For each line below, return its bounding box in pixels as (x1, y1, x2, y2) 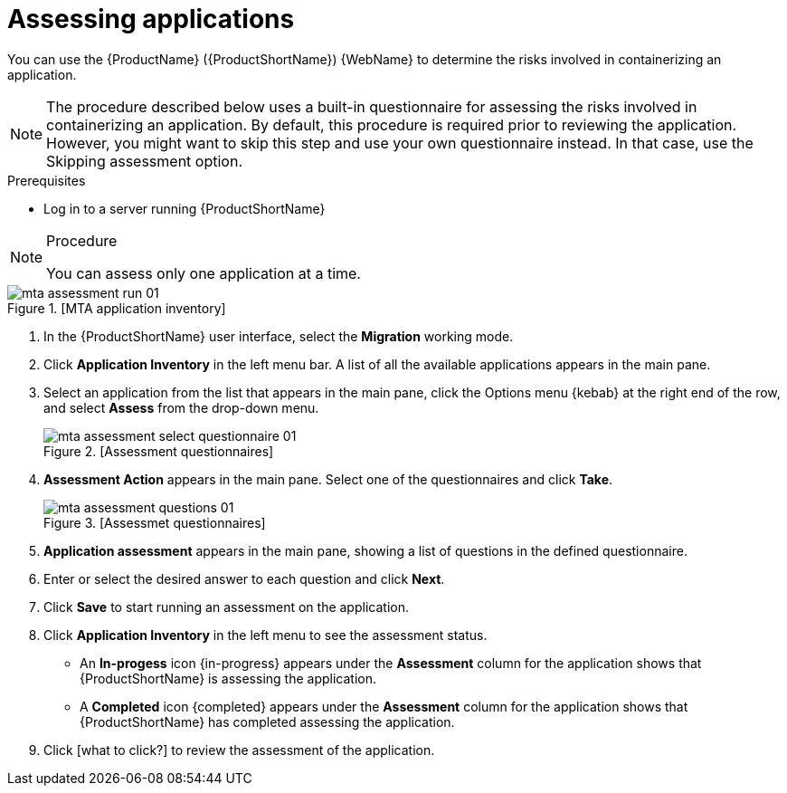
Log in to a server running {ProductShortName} (43, 200, 326, 216)
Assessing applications (7, 4, 295, 34)
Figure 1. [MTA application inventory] (7, 300, 226, 316)
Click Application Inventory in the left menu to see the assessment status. (43, 626, 488, 643)
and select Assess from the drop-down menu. (43, 399, 319, 416)
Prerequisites (7, 172, 86, 188)
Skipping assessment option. (46, 151, 242, 170)
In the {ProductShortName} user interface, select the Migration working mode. (43, 328, 514, 344)
